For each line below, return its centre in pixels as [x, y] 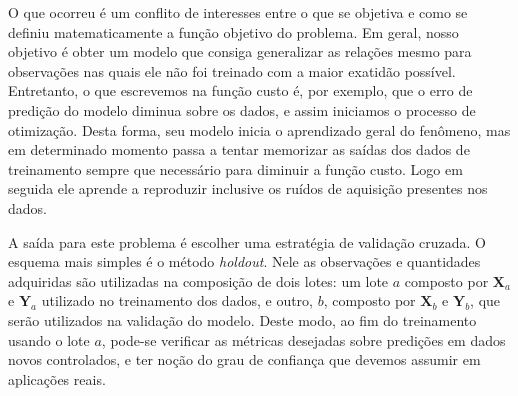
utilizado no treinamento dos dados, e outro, [177, 300]
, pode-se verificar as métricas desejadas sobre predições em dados [303, 339]
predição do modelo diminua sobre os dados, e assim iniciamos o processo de [242, 109]
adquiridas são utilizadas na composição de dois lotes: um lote [198, 280]
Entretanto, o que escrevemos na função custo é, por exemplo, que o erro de [240, 90]
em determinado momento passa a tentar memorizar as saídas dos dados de [239, 149]
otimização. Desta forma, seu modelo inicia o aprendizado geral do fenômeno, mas [259, 129]
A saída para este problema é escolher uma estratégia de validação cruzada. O [247, 241]
